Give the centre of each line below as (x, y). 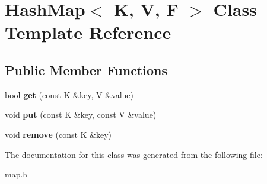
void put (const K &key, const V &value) (81, 114)
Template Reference (88, 32)
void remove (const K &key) (58, 134)
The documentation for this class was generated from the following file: (134, 154)
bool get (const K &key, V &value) (69, 94)
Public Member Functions (86, 70)
